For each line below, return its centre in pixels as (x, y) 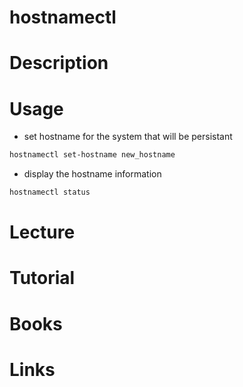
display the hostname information (92, 174)
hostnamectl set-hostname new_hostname (92, 155)
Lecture (42, 232)
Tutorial (42, 278)
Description (59, 63)
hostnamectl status (50, 192)
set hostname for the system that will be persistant (128, 137)
